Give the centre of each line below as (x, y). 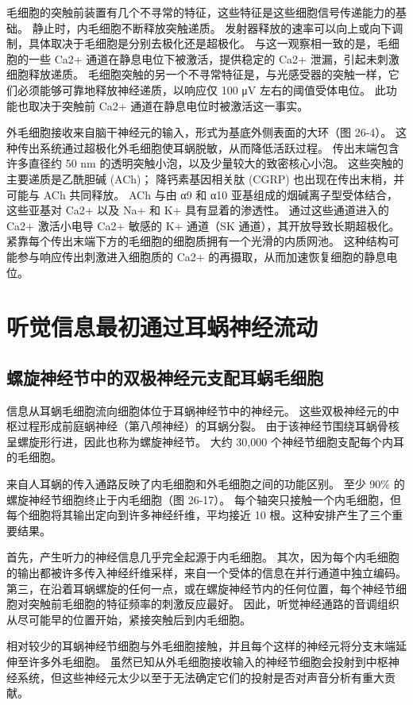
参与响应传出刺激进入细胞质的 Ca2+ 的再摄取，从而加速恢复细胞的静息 (202, 256)
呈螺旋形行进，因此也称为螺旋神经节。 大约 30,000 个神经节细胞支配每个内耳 (205, 441)
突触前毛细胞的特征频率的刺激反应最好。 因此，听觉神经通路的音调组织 (214, 604)
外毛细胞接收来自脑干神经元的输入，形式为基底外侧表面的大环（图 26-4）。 (199, 132)
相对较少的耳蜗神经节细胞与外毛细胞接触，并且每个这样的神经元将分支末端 (201, 646)
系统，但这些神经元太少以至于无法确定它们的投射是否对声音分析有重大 (201, 677)
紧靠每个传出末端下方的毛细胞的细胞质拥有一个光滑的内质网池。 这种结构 (197, 241)
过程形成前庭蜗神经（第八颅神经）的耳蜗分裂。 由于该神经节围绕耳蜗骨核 (208, 426)
